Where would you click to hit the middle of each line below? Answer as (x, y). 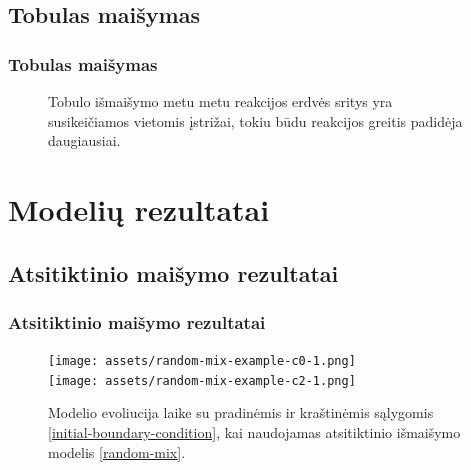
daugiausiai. (84, 140)
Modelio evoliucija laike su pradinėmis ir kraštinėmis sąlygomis (241, 412)
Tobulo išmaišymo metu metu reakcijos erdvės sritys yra (220, 101)
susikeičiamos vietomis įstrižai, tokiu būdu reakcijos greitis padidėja (255, 120)
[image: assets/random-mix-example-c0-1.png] (202, 361)
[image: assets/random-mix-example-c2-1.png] (202, 380)
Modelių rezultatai (139, 208)
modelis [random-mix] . (117, 451)
